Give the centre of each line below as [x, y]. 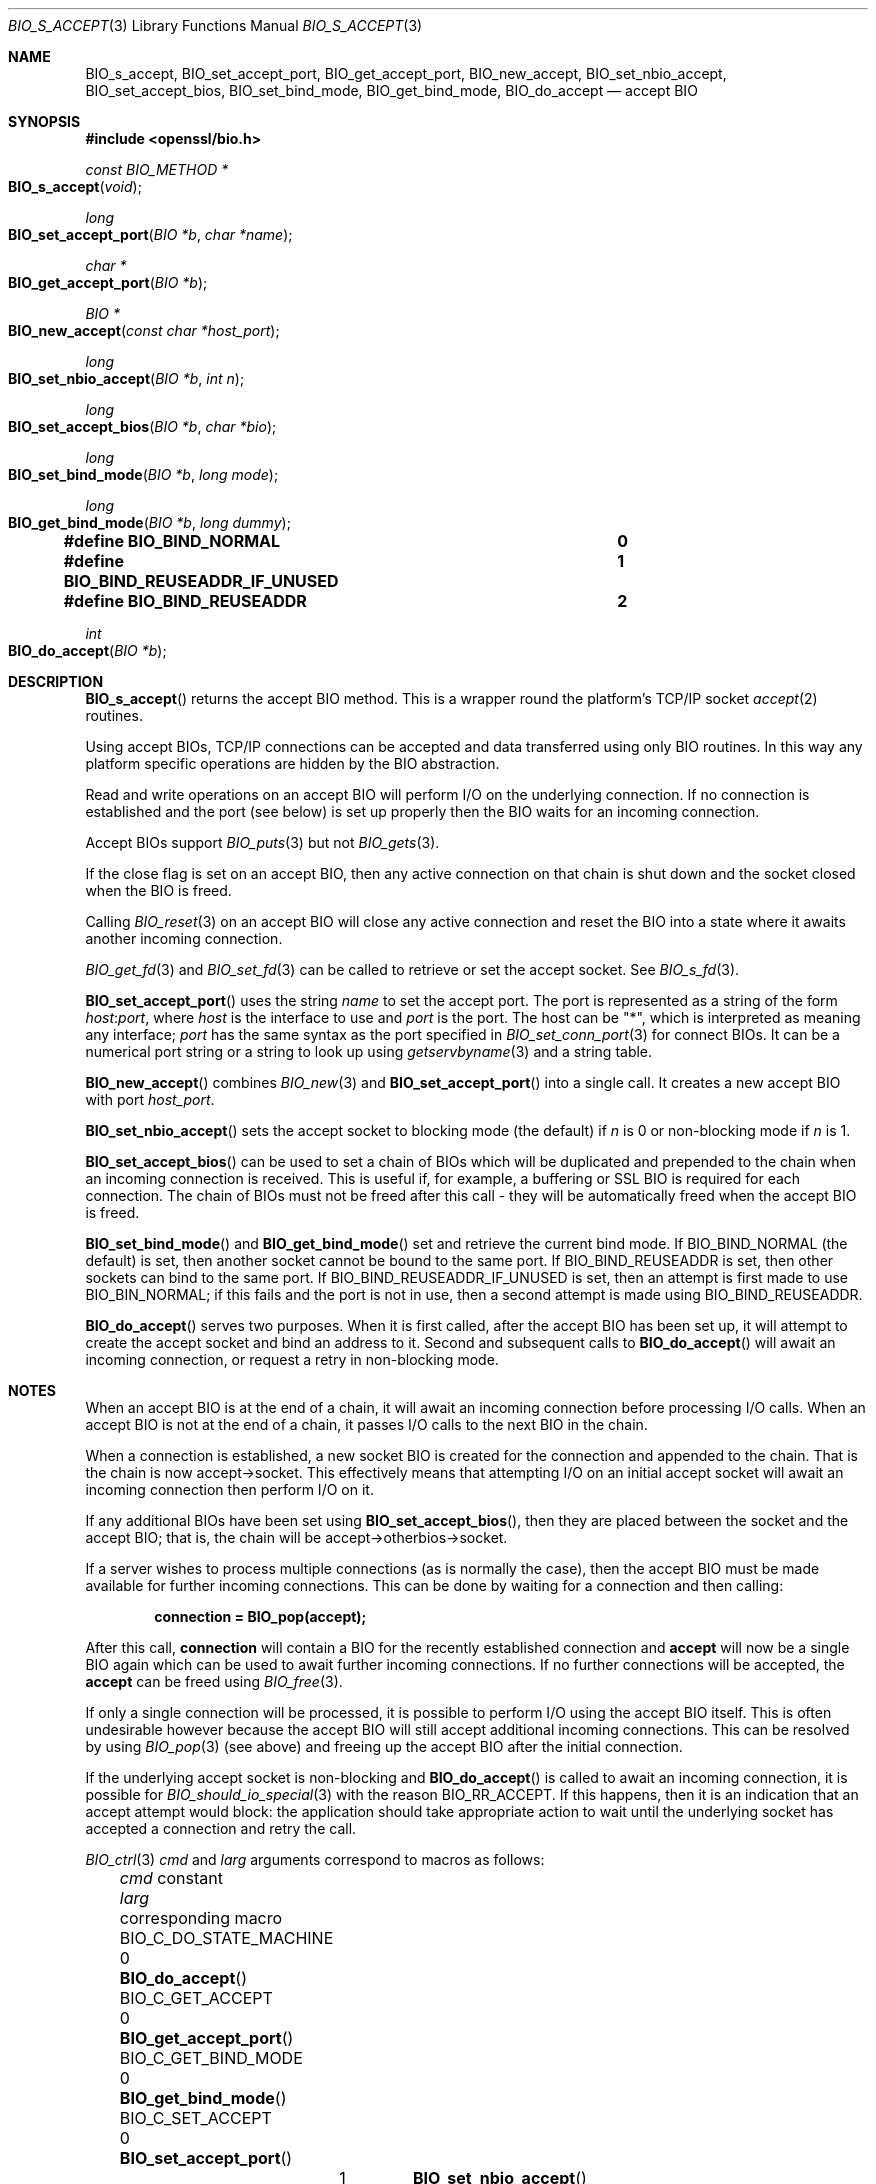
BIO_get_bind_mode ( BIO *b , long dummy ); [149, 522]
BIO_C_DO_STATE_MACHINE [226, 1938]
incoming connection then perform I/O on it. [229, 1489]
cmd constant [171, 1878]
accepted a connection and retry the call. [221, 1828]
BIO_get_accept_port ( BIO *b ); [108, 282]
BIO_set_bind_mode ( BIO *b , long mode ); [143, 474]
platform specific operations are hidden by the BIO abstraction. [292, 763]
